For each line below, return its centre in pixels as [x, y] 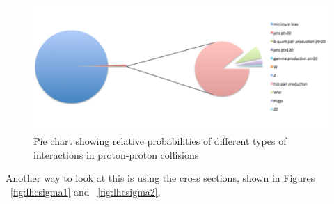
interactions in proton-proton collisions [116, 154]
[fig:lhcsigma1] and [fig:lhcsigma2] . [86, 191]
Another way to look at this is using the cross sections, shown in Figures [160, 178]
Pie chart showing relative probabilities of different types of [160, 141]
